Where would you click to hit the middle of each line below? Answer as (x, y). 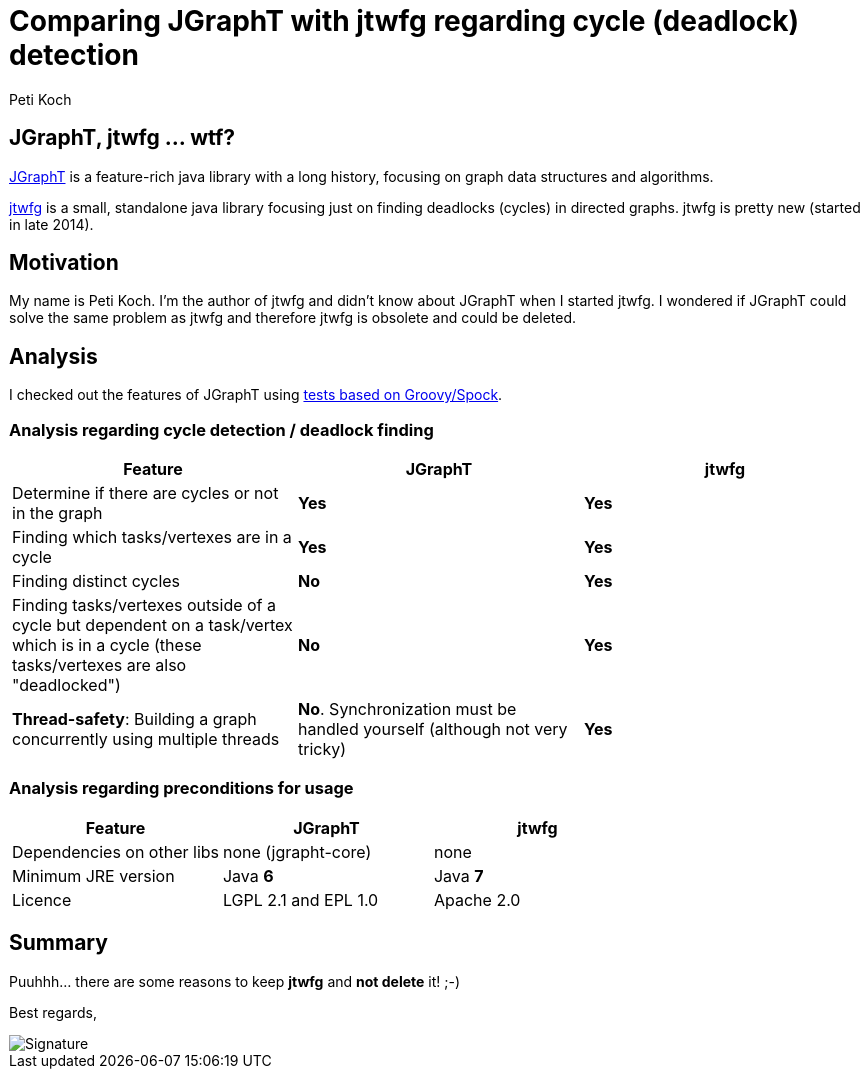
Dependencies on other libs (115, 851)
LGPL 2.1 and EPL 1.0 (300, 899)
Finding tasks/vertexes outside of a (144, 605)
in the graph (57, 513)
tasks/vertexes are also (99, 665)
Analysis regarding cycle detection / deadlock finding (221, 429)
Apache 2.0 (477, 899)
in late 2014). (51, 224)
